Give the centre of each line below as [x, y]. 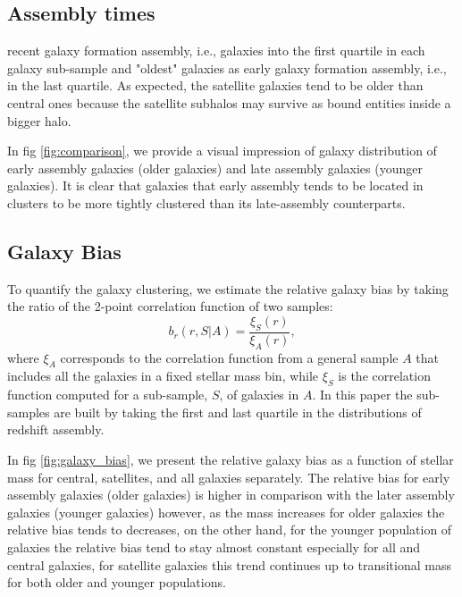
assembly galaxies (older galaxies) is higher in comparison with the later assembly [231, 495]
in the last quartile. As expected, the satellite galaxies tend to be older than [215, 85]
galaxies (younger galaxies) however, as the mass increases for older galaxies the [226, 512]
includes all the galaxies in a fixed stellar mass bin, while [163, 376]
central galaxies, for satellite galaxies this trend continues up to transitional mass [229, 564]
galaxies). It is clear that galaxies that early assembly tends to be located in [215, 185]
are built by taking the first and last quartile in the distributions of [238, 412]
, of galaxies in [259, 395]
